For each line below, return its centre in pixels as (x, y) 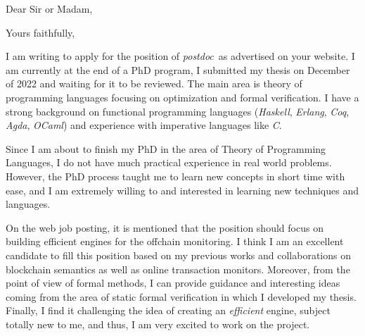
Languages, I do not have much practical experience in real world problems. (169, 162)
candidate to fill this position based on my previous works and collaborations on (179, 255)
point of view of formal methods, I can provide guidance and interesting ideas (173, 283)
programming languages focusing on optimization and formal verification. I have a (182, 97)
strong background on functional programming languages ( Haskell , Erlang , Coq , (178, 111)
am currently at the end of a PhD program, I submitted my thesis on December (178, 69)
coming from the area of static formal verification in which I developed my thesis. (181, 296)
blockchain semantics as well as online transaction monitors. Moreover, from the (178, 269)
